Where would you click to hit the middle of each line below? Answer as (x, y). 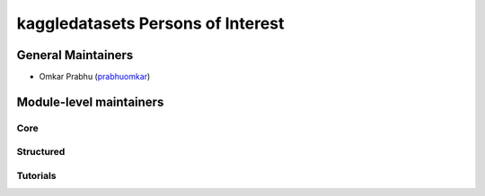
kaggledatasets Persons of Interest (150, 23)
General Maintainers (75, 55)
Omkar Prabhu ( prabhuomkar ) (95, 77)
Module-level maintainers (90, 102)
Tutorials (37, 175)
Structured (41, 152)
